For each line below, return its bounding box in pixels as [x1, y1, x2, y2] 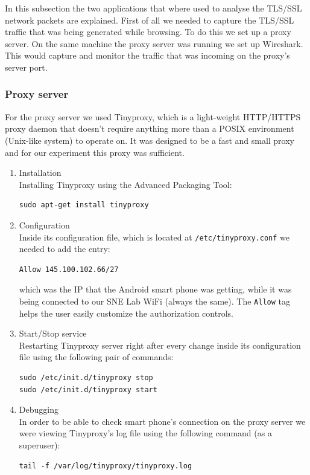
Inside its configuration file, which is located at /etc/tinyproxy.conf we [19, 230, 289, 243]
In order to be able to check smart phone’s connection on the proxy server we [19, 415, 306, 427]
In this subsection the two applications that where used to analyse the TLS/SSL [5, 2, 302, 14]
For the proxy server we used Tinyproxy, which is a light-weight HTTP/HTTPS [5, 110, 301, 123]
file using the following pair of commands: [19, 351, 174, 363]
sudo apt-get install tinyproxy [19, 201, 149, 210]
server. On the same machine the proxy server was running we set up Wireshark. [5, 37, 303, 50]
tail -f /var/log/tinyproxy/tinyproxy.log [19, 461, 192, 470]
